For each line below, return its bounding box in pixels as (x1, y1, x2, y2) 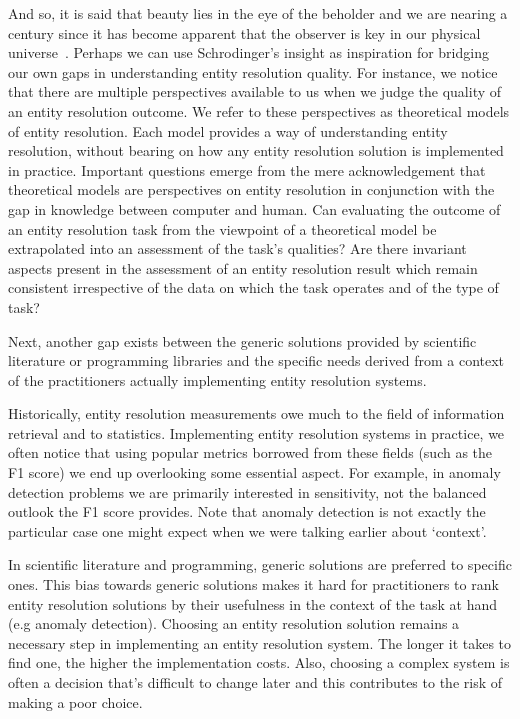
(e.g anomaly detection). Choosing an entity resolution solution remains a (8, 613, 460, 634)
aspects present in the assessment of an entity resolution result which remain (8, 257, 478, 278)
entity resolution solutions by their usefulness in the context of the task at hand (8, 593, 498, 614)
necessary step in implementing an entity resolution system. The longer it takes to (8, 632, 512, 653)
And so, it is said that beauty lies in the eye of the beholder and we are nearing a (8, 3, 508, 23)
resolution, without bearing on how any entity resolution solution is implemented (8, 140, 504, 161)
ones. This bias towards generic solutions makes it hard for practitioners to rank (8, 574, 499, 595)
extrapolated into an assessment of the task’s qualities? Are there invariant (8, 238, 467, 259)
